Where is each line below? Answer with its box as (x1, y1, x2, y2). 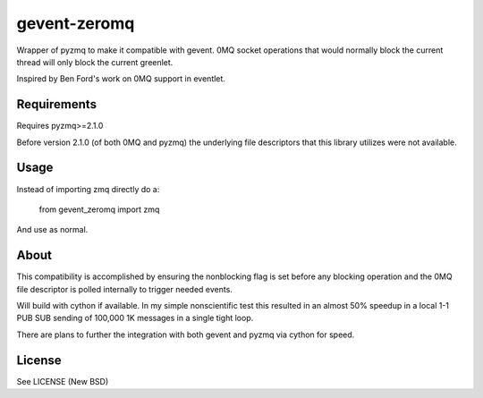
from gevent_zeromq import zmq (38, 204, 160, 215)
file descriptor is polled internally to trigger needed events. (16, 284, 233, 294)
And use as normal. (16, 224, 89, 235)
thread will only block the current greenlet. (16, 56, 174, 67)
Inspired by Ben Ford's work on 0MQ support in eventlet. (16, 73, 225, 84)
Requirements (16, 97, 97, 112)
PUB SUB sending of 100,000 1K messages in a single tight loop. (16, 313, 254, 324)
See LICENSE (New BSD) (16, 376, 109, 386)
